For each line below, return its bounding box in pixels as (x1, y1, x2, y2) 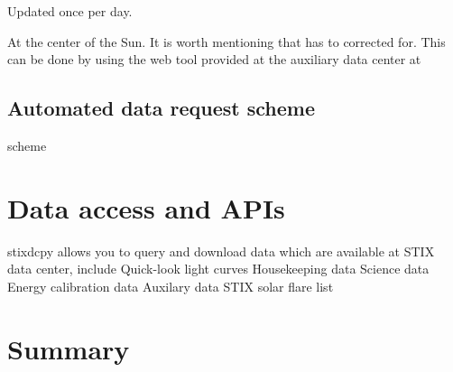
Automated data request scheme (7, 94, 316, 122)
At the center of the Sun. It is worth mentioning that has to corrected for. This (7, 32, 446, 51)
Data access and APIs (7, 189, 285, 226)
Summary (7, 330, 130, 367)
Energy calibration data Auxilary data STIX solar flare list (7, 276, 334, 295)
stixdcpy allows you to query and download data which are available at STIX (7, 241, 435, 260)
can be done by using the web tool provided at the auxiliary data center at (7, 50, 421, 69)
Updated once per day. (7, 2, 133, 20)
